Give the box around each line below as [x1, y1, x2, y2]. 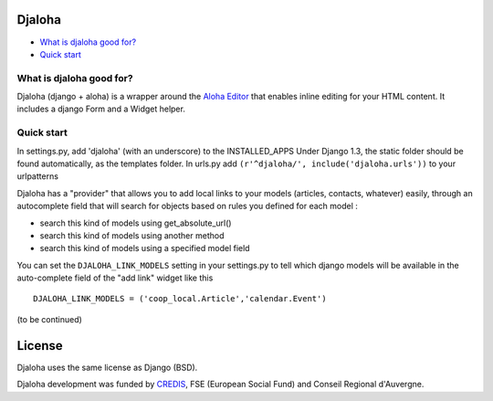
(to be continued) [16, 313, 82, 324]
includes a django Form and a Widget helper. [16, 103, 186, 114]
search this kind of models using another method [39, 229, 225, 241]
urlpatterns [16, 171, 59, 182]
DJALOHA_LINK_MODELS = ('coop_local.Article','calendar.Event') [33, 293, 328, 304]
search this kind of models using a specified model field [39, 243, 250, 254]
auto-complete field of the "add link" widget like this [16, 272, 214, 283]
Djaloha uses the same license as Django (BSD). [16, 362, 198, 373]
